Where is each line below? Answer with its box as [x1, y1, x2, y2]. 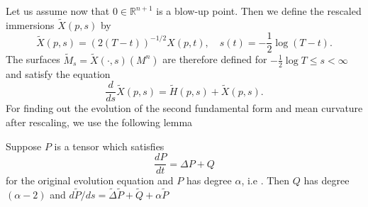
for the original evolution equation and [6, 173, 174, 188]
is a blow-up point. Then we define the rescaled [156, 4, 362, 18]
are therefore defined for [162, 52, 267, 67]
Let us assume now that [6, 4, 110, 18]
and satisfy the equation [6, 66, 111, 81]
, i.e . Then [241, 173, 290, 188]
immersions [6, 17, 55, 32]
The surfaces [6, 52, 60, 67]
